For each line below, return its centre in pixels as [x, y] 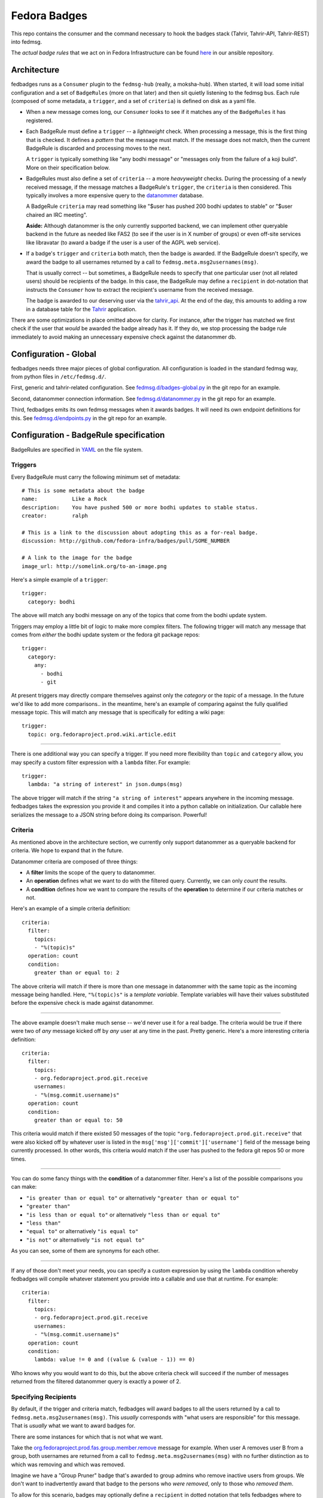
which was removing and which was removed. [68, 1464]
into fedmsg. [27, 41]
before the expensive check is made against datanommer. [83, 1003]
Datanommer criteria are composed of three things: [74, 861]
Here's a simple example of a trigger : [60, 579]
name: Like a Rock [64, 499]
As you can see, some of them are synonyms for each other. [86, 1251]
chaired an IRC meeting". [57, 215]
